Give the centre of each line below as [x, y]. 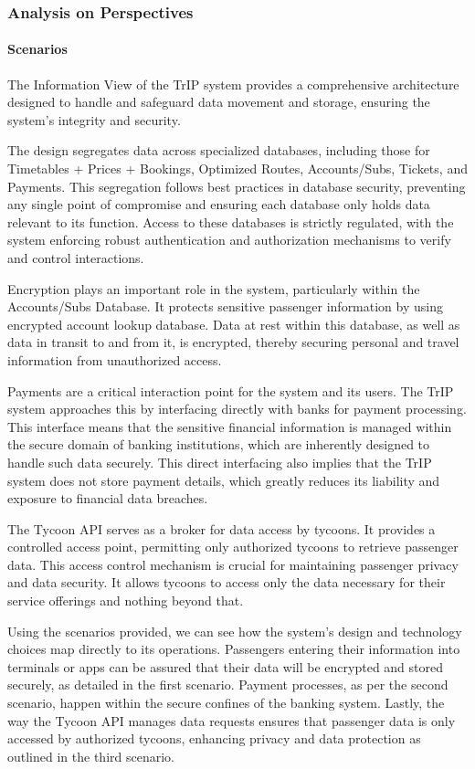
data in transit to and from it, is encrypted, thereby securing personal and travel [233, 342]
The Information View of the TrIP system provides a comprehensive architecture [233, 84]
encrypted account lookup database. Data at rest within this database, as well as [234, 324]
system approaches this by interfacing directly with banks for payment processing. [237, 409]
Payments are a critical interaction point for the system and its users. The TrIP [231, 390]
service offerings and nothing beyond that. [126, 600]
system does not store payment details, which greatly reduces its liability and [224, 480]
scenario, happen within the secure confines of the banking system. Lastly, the [226, 703]
